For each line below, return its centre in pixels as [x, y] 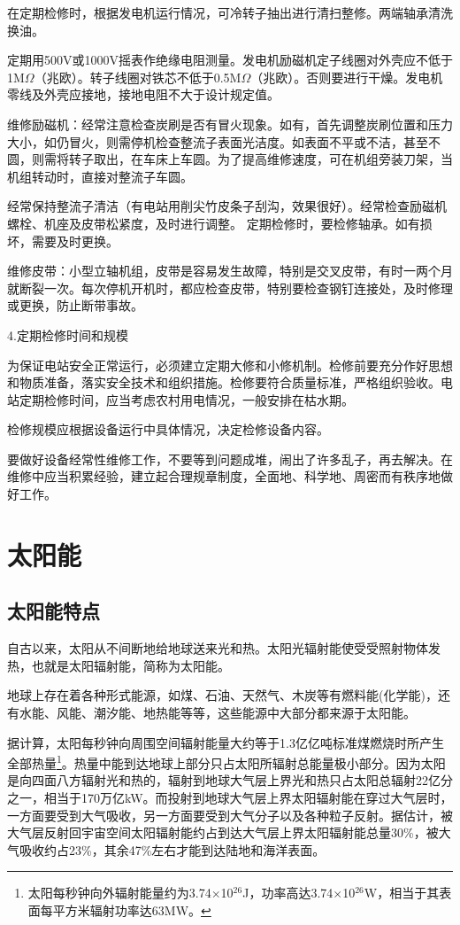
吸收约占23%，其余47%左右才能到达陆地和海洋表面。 [172, 849]
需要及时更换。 [75, 241]
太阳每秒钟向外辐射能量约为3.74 [119, 893]
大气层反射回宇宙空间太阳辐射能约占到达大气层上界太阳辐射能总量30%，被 [223, 832]
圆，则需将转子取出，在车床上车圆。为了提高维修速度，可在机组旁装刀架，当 [230, 159]
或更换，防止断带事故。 [75, 305]
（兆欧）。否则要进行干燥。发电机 [347, 77]
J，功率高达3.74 [288, 893]
